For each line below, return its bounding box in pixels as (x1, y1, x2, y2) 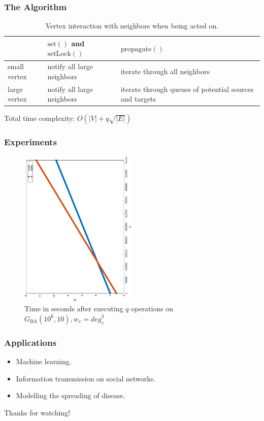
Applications (4, 336, 56, 348)
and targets (120, 93, 156, 104)
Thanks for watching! (4, 407, 71, 417)
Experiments (4, 136, 57, 148)
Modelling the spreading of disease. (16, 390, 125, 401)
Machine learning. (16, 356, 72, 367)
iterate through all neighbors (120, 66, 210, 77)
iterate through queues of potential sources (120, 83, 254, 94)
